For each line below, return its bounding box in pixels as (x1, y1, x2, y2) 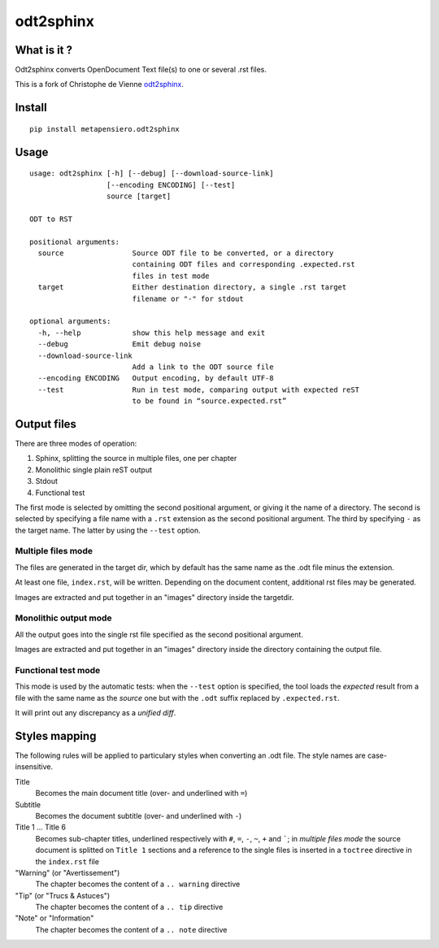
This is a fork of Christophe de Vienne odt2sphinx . (15, 80, 185, 89)
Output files (15, 417, 77, 431)
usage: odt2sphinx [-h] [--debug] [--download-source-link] (29, 169, 274, 178)
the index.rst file (35, 856, 99, 866)
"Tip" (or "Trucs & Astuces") (15, 890, 111, 900)
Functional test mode (15, 664, 101, 676)
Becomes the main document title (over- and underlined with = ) (35, 789, 248, 798)
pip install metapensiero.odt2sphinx (29, 124, 180, 133)
